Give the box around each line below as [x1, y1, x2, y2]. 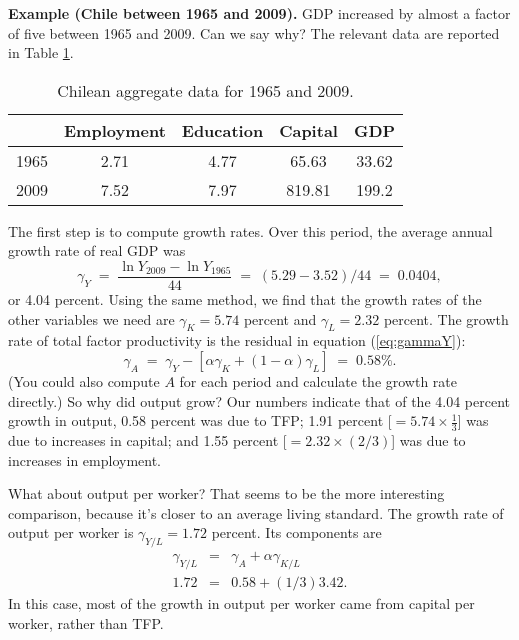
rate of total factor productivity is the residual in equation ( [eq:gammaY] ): [8, 330, 466, 351]
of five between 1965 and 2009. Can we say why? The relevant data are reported [8, 22, 500, 43]
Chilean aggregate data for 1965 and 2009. [57, 78, 354, 102]
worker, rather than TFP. [8, 612, 164, 633]
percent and [243, 308, 317, 329]
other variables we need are [8, 308, 175, 329]
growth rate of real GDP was [8, 240, 186, 261]
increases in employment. [8, 449, 162, 470]
